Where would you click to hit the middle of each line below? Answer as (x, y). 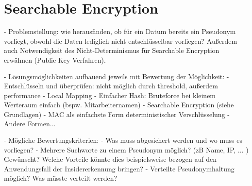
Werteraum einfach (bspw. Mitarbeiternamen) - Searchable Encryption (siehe (119, 105)
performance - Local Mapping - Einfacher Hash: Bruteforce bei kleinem (110, 95)
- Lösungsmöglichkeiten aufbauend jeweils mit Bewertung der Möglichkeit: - (117, 76)
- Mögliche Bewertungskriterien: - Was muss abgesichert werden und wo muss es (123, 140)
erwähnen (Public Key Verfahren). (55, 59)
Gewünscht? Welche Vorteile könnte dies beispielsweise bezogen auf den (110, 159)
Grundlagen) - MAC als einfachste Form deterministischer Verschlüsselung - (117, 114)
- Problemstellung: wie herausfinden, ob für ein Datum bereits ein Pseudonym (120, 31)
